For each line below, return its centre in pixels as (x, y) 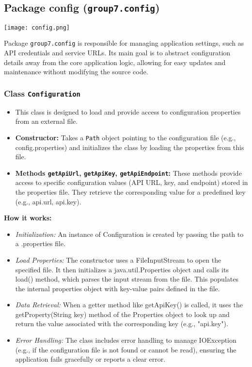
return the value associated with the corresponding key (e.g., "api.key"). (122, 324)
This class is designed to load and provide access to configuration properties (128, 111)
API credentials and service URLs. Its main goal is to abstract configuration (117, 53)
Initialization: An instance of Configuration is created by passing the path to (129, 234)
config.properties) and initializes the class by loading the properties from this (130, 147)
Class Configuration (42, 93)
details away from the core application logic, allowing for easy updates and (115, 62)
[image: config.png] (37, 27)
